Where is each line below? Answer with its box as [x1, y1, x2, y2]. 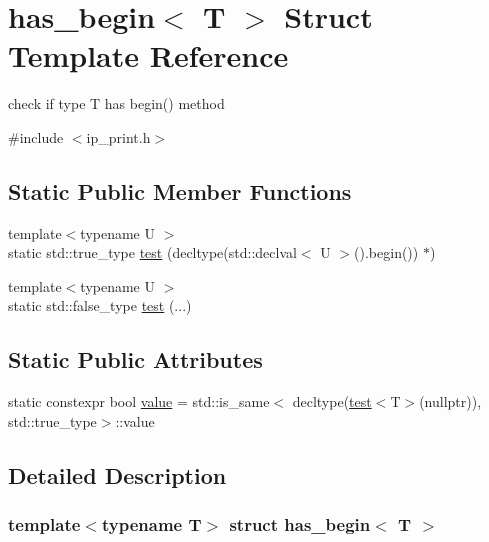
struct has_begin [229, 512, 371, 537]
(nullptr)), [419, 391, 482, 412]
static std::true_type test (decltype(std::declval [8, 242, 297, 263]
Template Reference [8, 35, 289, 76]
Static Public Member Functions [8, 175, 352, 206]
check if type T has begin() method [8, 93, 225, 114]
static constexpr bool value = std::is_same [8, 391, 270, 412]
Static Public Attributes [8, 344, 263, 375]
